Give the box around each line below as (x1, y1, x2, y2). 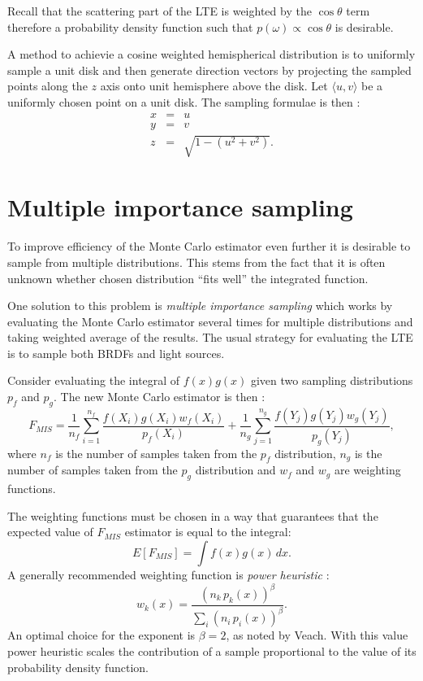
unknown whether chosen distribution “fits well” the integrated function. (7, 269, 369, 286)
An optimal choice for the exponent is (7, 626, 196, 644)
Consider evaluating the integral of (7, 372, 180, 389)
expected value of (7, 523, 93, 540)
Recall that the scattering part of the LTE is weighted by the (7, 2, 312, 19)
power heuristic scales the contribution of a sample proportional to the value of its (7, 642, 417, 659)
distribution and (195, 461, 276, 478)
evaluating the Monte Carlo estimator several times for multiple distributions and (7, 312, 413, 330)
